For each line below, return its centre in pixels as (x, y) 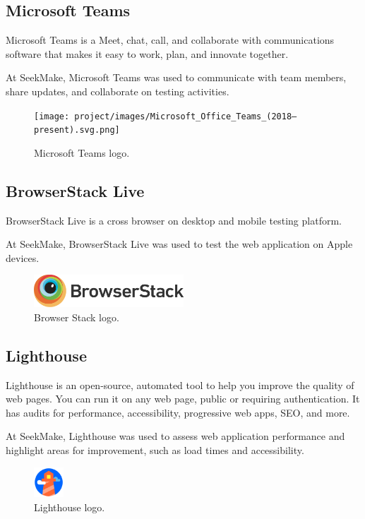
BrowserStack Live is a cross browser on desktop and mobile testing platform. (174, 220)
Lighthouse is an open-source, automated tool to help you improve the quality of (180, 384)
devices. (23, 257)
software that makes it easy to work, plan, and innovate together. (147, 53)
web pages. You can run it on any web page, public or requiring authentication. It (183, 399)
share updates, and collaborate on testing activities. (118, 91)
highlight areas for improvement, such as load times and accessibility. (155, 450)
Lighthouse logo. (70, 507)
